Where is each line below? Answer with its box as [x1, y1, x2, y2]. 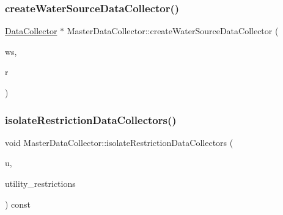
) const [5, 197, 31, 210]
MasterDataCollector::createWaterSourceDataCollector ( [67, 24, 279, 37]
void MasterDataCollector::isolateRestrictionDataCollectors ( [5, 136, 233, 148]
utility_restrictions [5, 177, 76, 189]
